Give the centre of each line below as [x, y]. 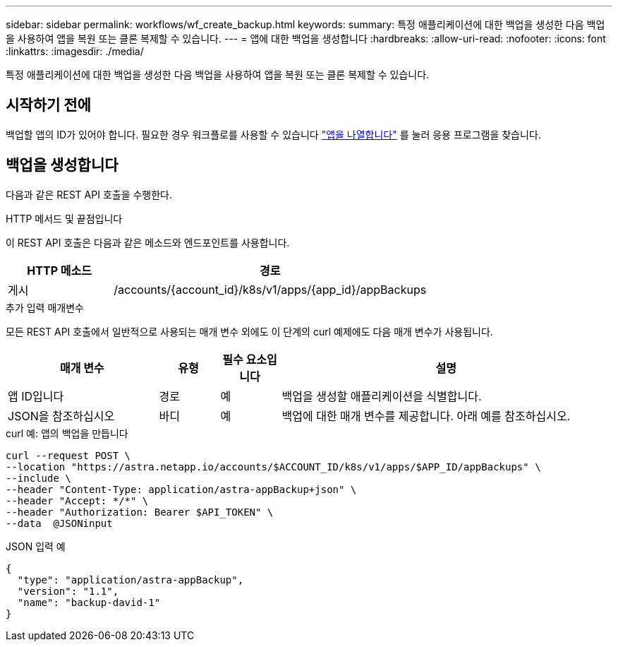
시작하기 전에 [48, 105]
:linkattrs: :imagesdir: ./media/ [75, 51]
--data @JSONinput [59, 523]
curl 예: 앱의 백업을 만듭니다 [67, 433]
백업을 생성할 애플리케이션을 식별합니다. [382, 396]
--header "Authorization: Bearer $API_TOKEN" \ [140, 512]
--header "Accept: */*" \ [77, 500]
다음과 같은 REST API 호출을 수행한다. [89, 194]
